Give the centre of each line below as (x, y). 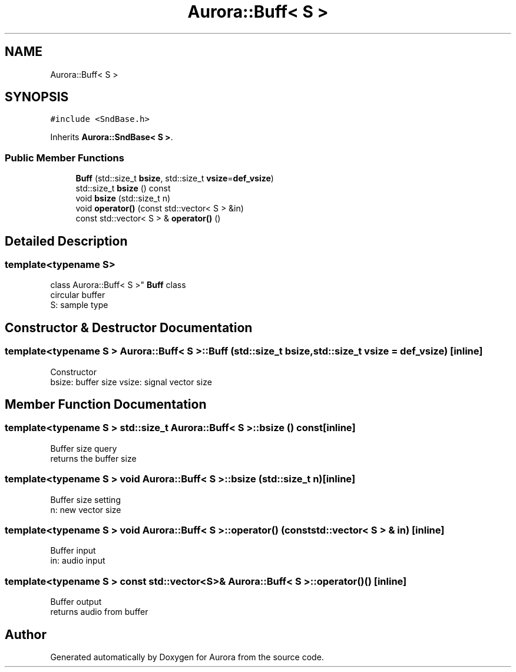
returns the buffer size (93, 458)
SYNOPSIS (37, 97)
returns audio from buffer (99, 612)
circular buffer (78, 295)
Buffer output (76, 602)
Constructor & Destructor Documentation (129, 327)
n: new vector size (86, 509)
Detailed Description (66, 241)
